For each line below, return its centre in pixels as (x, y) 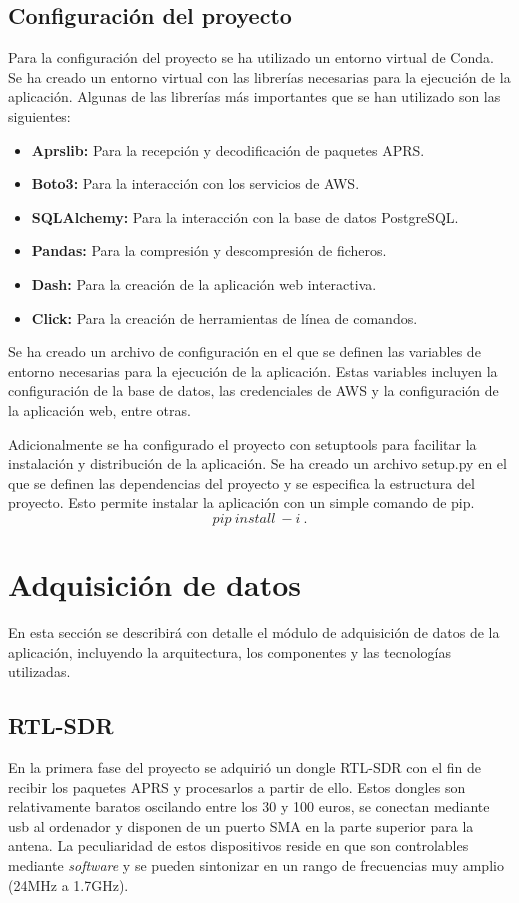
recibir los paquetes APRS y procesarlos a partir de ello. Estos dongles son (237, 786)
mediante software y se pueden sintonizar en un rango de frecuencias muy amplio (256, 864)
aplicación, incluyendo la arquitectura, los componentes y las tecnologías (229, 651)
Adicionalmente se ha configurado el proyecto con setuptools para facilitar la (242, 443)
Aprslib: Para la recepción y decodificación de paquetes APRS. (228, 149)
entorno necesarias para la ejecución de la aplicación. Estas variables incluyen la (253, 370)
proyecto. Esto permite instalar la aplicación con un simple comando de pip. (241, 502)
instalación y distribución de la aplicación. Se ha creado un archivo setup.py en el (257, 463)
